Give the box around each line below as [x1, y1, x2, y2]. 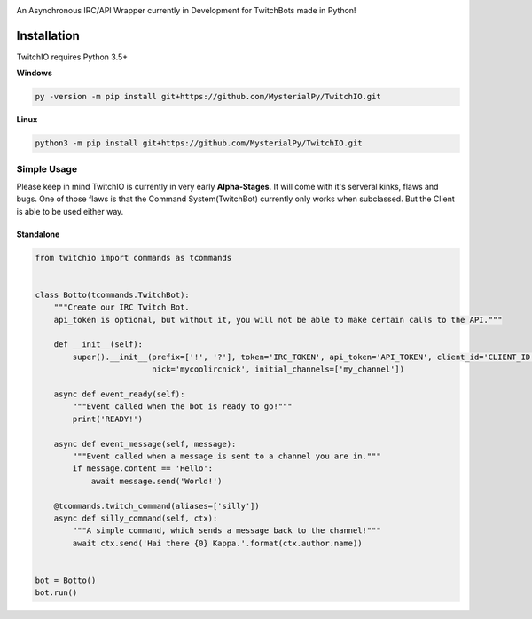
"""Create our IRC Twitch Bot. [53, 302, 190, 312]
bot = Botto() [35, 575, 97, 585]
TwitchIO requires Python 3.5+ [16, 51, 129, 62]
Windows [16, 67, 52, 79]
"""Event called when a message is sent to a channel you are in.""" [72, 451, 381, 461]
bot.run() [35, 588, 78, 598]
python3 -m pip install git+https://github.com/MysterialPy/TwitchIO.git [35, 138, 363, 148]
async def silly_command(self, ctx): [53, 513, 218, 523]
